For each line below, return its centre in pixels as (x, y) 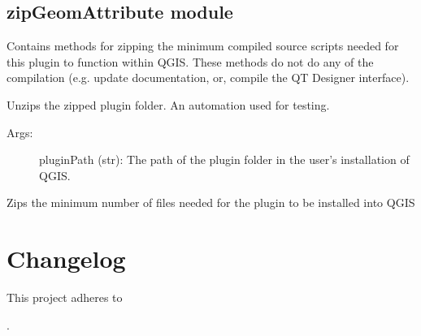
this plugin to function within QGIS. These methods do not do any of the (190, 61)
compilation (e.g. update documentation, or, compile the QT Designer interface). (208, 78)
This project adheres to (65, 297)
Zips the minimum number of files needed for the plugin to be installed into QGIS (211, 202)
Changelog (66, 258)
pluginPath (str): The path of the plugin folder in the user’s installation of (224, 159)
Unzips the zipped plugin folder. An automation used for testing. (168, 104)
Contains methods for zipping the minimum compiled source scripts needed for (203, 46)
